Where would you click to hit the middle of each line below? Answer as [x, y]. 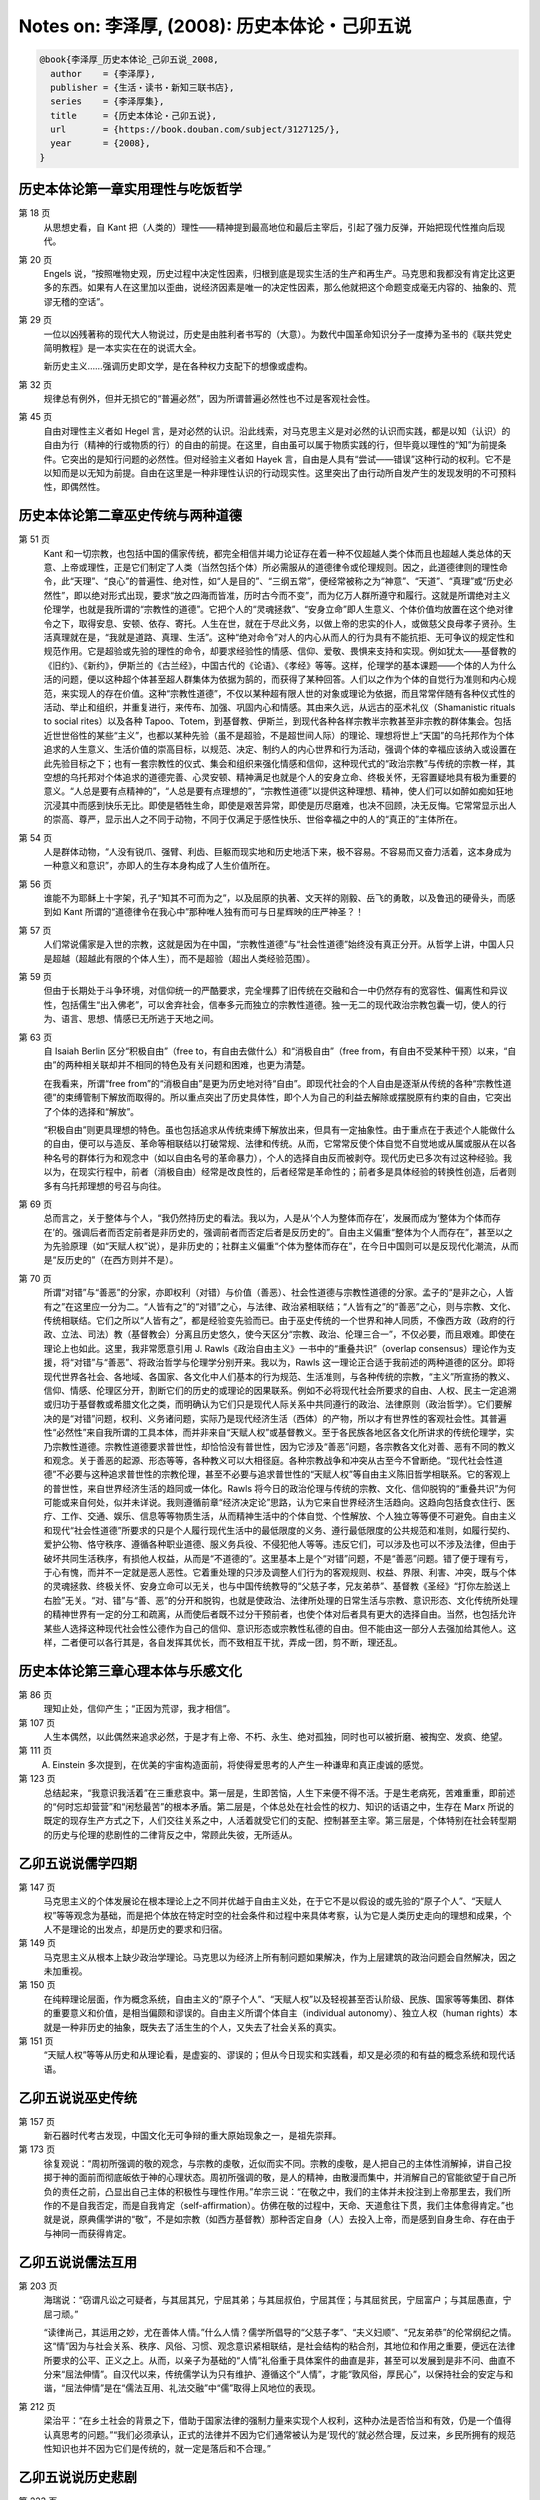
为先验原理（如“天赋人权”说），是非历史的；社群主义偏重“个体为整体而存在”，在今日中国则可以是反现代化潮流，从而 [281, 1246]
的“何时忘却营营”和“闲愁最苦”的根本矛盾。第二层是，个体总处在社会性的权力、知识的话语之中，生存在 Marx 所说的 [279, 1807]
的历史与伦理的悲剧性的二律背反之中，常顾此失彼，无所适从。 [170, 1834]
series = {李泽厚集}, [107, 101]
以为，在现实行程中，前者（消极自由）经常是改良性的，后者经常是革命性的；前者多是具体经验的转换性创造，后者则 [280, 1172]
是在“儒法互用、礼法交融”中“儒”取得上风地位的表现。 [212, 2388]
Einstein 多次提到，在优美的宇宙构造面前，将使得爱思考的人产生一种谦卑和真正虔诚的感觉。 [240, 1764]
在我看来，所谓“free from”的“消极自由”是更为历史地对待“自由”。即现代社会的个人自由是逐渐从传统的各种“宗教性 [273, 1083]
